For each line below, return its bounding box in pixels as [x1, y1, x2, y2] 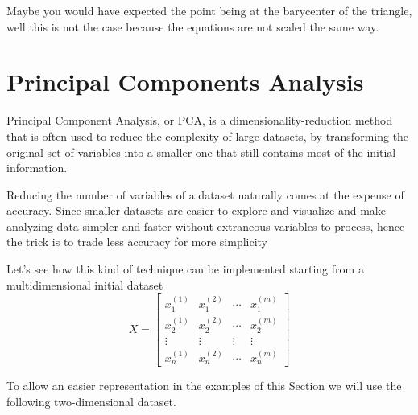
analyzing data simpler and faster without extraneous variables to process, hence [6, 217, 405, 234]
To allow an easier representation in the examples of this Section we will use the [6, 377, 402, 394]
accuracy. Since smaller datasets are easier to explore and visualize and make [6, 202, 387, 219]
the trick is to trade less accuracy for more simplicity [6, 233, 268, 250]
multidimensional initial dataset [6, 276, 163, 293]
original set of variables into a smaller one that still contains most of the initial [6, 143, 396, 160]
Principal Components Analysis [6, 65, 364, 98]
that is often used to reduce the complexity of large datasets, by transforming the [6, 127, 409, 144]
